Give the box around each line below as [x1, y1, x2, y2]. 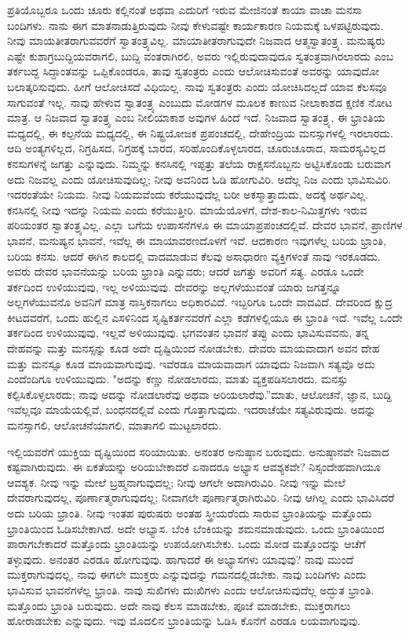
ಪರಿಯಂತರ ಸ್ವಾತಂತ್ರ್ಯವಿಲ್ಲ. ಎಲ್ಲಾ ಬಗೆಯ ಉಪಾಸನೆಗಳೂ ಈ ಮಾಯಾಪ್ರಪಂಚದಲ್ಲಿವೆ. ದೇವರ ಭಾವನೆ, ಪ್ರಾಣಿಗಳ [7, 217, 403, 233]
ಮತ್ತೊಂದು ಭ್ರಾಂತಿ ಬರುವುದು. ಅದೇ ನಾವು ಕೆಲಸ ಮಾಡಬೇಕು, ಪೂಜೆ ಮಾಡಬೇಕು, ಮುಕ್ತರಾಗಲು [7, 597, 351, 613]
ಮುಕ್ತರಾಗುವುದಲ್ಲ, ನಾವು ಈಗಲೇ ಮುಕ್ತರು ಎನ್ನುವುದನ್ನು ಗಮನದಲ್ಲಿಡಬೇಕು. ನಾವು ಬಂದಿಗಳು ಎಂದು [7, 566, 367, 583]
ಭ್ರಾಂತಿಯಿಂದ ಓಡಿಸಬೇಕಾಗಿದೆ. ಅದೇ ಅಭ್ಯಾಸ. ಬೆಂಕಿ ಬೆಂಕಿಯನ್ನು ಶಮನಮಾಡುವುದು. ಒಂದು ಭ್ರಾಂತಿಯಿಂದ [7, 520, 385, 536]
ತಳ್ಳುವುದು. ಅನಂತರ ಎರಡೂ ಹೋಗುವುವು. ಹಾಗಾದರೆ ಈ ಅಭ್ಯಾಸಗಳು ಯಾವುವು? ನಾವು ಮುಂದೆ [7, 550, 354, 567]
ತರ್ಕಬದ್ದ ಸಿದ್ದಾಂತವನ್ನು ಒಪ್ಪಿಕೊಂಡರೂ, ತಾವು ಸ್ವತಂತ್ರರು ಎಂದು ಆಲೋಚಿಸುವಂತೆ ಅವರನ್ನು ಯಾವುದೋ [7, 63, 379, 79]
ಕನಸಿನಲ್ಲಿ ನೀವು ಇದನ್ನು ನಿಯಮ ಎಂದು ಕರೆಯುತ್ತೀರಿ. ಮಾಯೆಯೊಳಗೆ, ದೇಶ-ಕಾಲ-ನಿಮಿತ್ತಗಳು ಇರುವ [7, 201, 367, 217]
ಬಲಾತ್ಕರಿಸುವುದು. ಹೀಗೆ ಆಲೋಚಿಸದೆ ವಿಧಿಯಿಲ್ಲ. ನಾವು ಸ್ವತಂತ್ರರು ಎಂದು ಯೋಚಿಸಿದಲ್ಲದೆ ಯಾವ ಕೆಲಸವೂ [7, 78, 387, 94]
